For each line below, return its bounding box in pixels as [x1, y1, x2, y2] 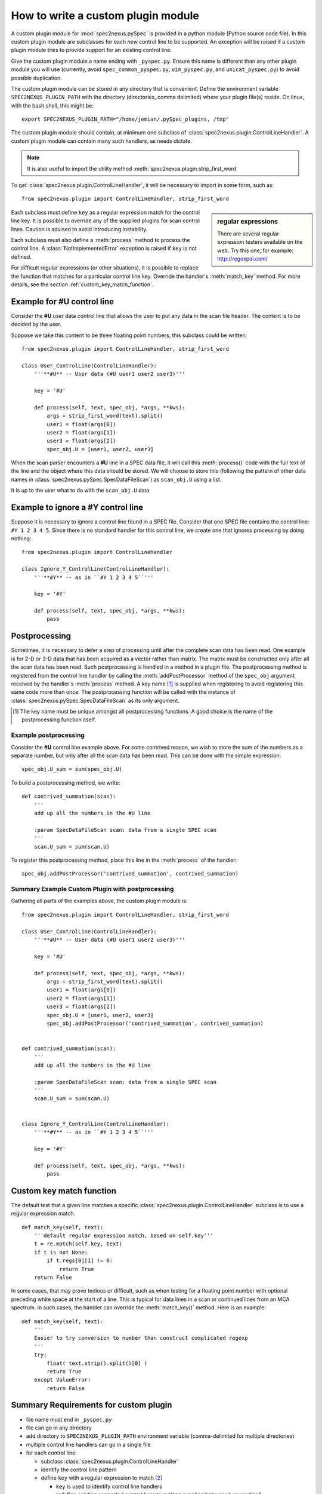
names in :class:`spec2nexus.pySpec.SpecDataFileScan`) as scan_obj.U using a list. [11, 476, 222, 483]
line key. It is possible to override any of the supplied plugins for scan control [11, 217, 200, 224]
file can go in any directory [26, 1424, 92, 1431]
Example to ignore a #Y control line [11, 503, 144, 513]
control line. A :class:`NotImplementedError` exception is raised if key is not [11, 245, 197, 252]
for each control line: [26, 1449, 78, 1456]
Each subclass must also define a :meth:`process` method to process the [11, 236, 190, 243]
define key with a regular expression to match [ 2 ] [41, 1474, 163, 1481]
